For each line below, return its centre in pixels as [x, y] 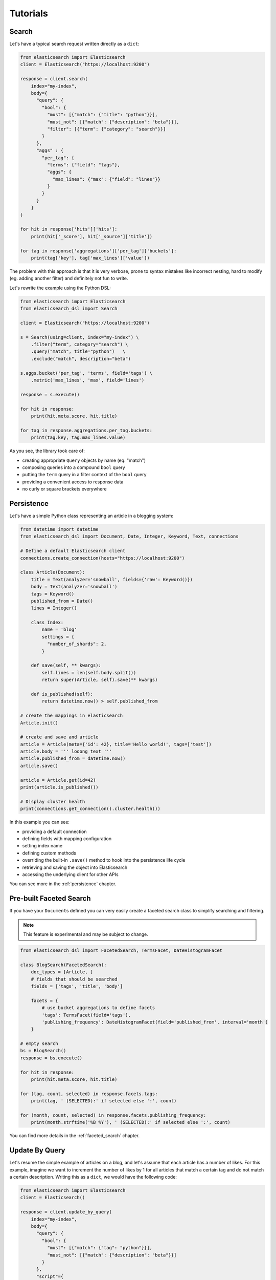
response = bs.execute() [51, 1058]
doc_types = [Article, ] [62, 972]
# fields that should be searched [74, 979]
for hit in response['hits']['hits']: [69, 229]
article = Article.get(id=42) [58, 780]
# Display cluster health [53, 802]
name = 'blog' [59, 630]
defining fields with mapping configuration [67, 838]
